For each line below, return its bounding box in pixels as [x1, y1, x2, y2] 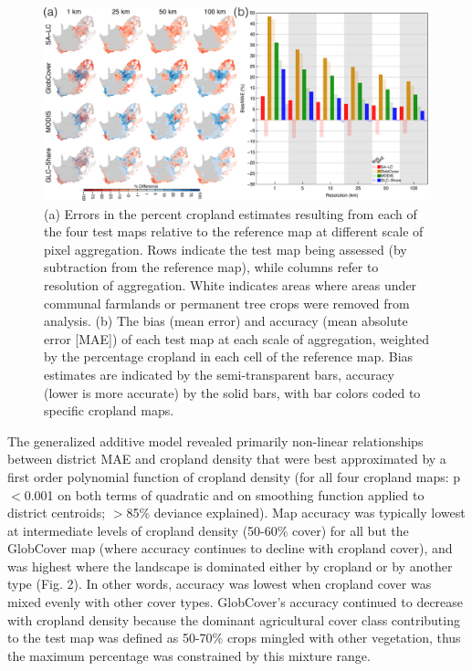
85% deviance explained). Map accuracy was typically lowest [126, 503, 466, 522]
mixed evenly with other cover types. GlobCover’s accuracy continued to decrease [7, 592, 464, 612]
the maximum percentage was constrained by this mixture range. [7, 645, 371, 665]
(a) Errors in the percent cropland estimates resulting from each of [44, 204, 417, 223]
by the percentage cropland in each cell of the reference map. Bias [44, 347, 414, 366]
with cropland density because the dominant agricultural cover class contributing [7, 610, 460, 629]
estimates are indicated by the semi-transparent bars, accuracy [44, 364, 394, 383]
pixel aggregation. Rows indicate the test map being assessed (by [44, 239, 407, 258]
